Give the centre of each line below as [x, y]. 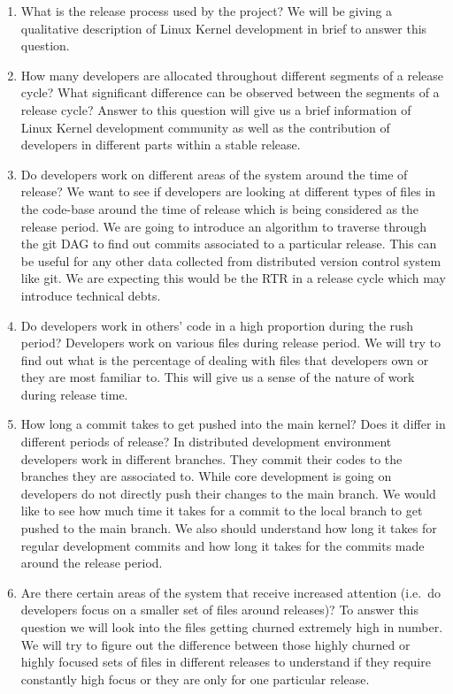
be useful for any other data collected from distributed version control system [231, 260]
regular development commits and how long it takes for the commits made [223, 545]
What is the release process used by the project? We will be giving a [207, 11]
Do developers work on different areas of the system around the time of [214, 174]
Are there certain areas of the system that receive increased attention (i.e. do [230, 592]
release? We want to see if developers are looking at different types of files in [228, 191]
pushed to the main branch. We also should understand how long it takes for [229, 528]
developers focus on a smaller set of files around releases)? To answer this [220, 610]
